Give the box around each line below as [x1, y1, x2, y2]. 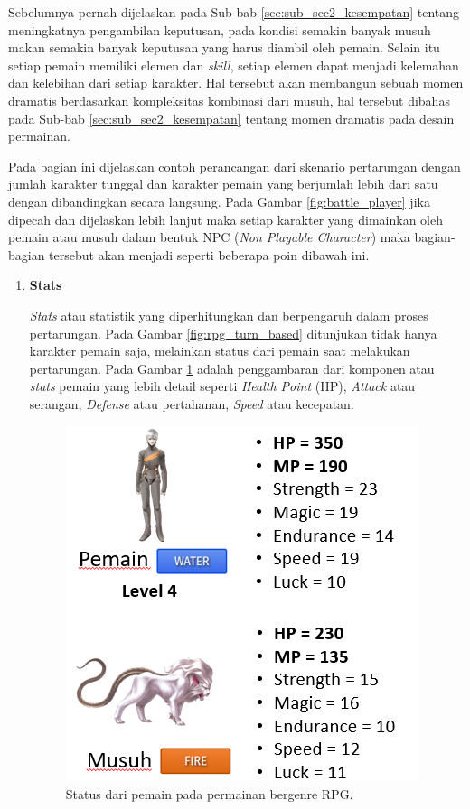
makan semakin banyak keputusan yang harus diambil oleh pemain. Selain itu [8, 38, 440, 57]
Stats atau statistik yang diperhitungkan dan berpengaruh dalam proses [29, 305, 428, 324]
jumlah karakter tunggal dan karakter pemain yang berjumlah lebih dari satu [8, 174, 438, 193]
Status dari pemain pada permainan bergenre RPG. [65, 785, 353, 804]
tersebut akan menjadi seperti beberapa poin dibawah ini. [49, 245, 370, 264]
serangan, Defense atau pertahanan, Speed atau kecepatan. [29, 394, 354, 413]
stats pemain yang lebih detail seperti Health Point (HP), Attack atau [29, 377, 416, 395]
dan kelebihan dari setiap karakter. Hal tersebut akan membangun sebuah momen [8, 73, 464, 92]
